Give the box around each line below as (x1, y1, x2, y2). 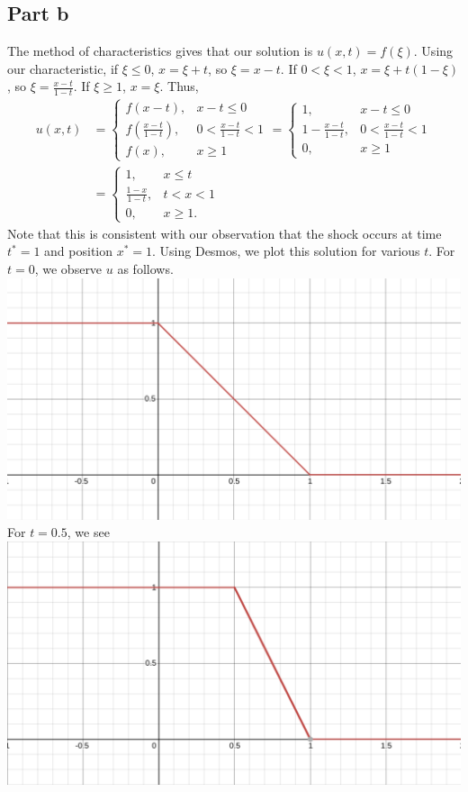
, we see (67, 523, 110, 542)
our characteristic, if (7, 59, 119, 77)
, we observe (34, 259, 103, 278)
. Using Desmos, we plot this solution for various (152, 241, 420, 260)
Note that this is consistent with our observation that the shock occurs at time (7, 223, 442, 242)
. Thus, (159, 77, 199, 96)
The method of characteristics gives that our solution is (7, 41, 313, 60)
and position (44, 241, 113, 260)
